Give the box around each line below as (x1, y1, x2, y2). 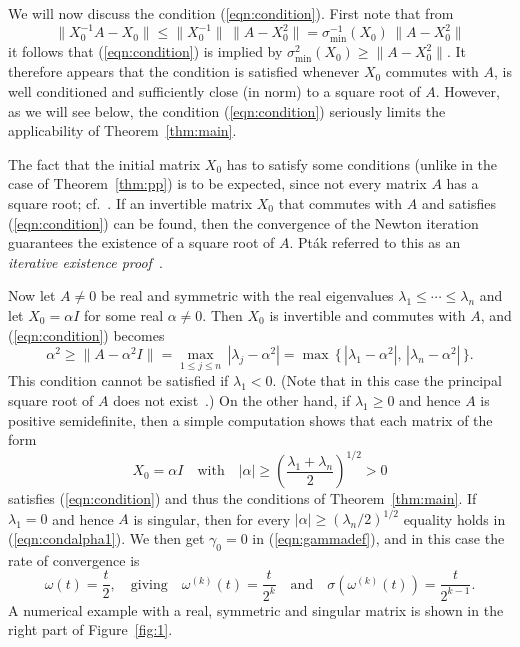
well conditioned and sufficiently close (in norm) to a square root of (8, 81, 421, 101)
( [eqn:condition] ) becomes (8, 324, 165, 345)
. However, (435, 81, 500, 101)
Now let (8, 285, 56, 306)
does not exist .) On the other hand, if (113, 389, 351, 410)
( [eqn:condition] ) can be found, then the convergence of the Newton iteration (8, 212, 479, 233)
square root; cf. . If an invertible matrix (8, 192, 253, 213)
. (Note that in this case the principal (272, 370, 502, 391)
